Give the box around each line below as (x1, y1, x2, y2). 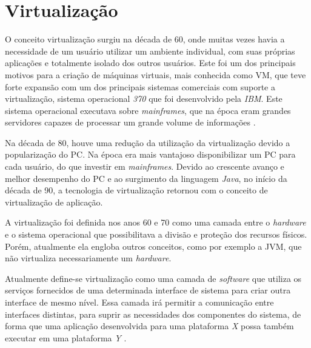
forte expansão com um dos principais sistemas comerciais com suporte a (5, 80, 275, 93)
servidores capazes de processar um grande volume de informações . (5, 116, 256, 129)
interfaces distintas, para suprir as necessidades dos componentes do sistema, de (5, 307, 301, 320)
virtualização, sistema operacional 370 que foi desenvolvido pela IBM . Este (5, 92, 283, 105)
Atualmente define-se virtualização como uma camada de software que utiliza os (5, 272, 302, 284)
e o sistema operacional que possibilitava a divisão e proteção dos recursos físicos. (5, 228, 307, 241)
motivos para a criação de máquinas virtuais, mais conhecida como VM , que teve (5, 68, 306, 81)
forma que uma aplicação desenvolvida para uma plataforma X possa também (5, 320, 294, 332)
